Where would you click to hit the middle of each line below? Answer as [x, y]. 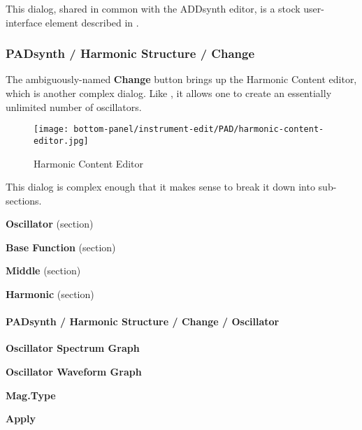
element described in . [92, 22]
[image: [51, 129]
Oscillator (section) [50, 224]
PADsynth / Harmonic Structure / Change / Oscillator [143, 321]
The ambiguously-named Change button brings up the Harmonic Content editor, [181, 79]
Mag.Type [31, 395]
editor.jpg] [61, 141]
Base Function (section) [61, 247]
